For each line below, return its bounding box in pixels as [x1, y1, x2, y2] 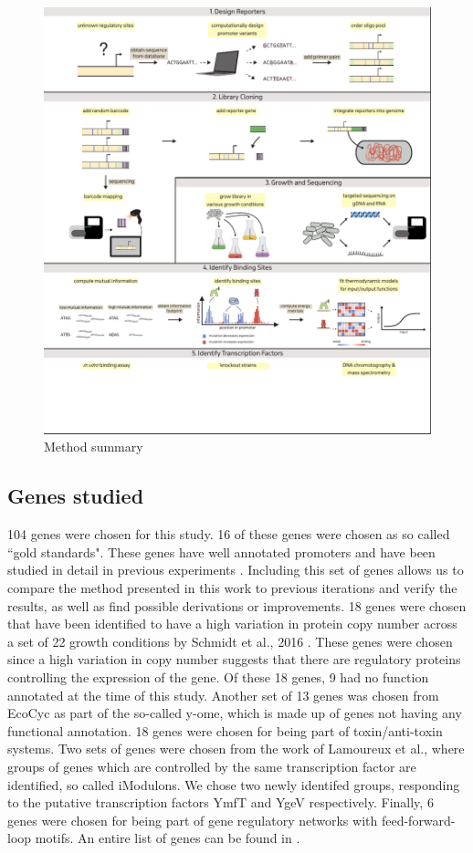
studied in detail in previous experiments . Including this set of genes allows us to [7, 560, 464, 579]
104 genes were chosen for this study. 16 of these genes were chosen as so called [7, 525, 450, 544]
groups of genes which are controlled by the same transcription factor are [7, 756, 416, 775]
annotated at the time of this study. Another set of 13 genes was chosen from [7, 685, 439, 704]
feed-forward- [381, 810, 456, 829]
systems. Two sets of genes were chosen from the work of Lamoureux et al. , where [7, 739, 465, 758]
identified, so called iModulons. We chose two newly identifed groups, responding [7, 775, 460, 794]
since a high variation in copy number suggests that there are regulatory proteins [7, 650, 461, 669]
